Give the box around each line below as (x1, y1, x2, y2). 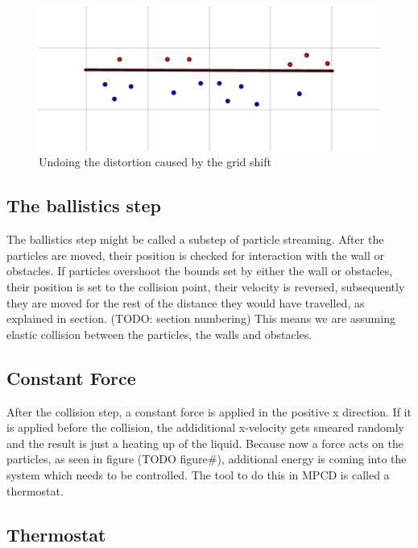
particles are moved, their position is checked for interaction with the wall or (6, 246, 385, 263)
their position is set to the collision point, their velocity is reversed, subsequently (6, 278, 405, 295)
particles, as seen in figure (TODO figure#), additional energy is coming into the (6, 450, 407, 467)
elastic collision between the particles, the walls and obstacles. (6, 325, 312, 342)
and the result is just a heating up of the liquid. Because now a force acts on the (6, 434, 404, 451)
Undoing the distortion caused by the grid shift (39, 153, 271, 170)
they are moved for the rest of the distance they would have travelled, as (6, 294, 365, 311)
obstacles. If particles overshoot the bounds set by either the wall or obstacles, (6, 262, 393, 279)
